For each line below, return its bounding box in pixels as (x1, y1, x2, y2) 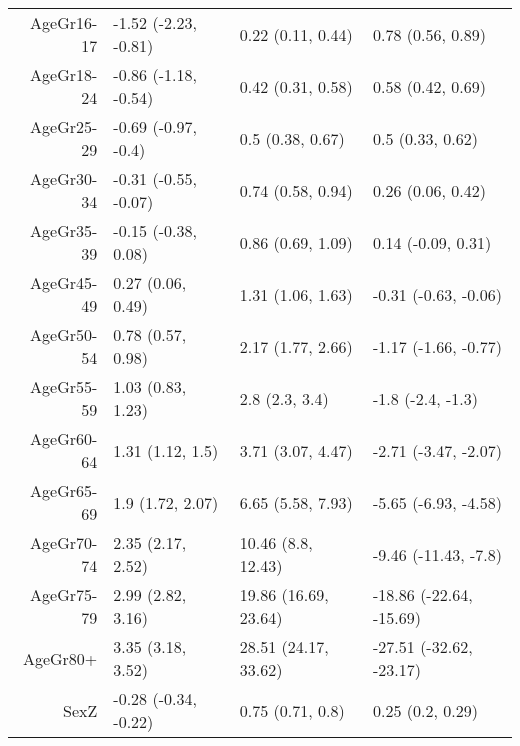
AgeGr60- (30, 427, 98, 450)
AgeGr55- (30, 375, 98, 398)
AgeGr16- (30, 11, 98, 34)
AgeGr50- (30, 323, 98, 346)
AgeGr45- (30, 271, 98, 294)
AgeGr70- (30, 531, 98, 554)
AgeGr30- (30, 167, 98, 190)
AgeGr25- (30, 115, 98, 138)
